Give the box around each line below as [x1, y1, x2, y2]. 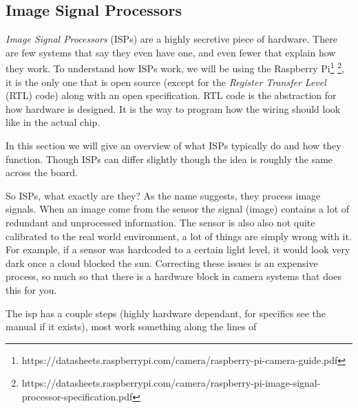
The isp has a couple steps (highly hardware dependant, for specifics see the [6, 305, 326, 320]
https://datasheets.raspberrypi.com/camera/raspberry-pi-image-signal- [21, 376, 321, 390]
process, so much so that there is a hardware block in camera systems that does [6, 269, 342, 283]
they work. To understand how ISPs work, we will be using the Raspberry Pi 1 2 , [6, 59, 344, 76]
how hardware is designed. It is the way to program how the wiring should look [6, 101, 341, 116]
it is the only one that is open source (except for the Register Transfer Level [6, 74, 326, 89]
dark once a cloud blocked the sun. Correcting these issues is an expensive [6, 255, 318, 270]
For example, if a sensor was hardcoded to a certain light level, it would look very [6, 242, 350, 257]
